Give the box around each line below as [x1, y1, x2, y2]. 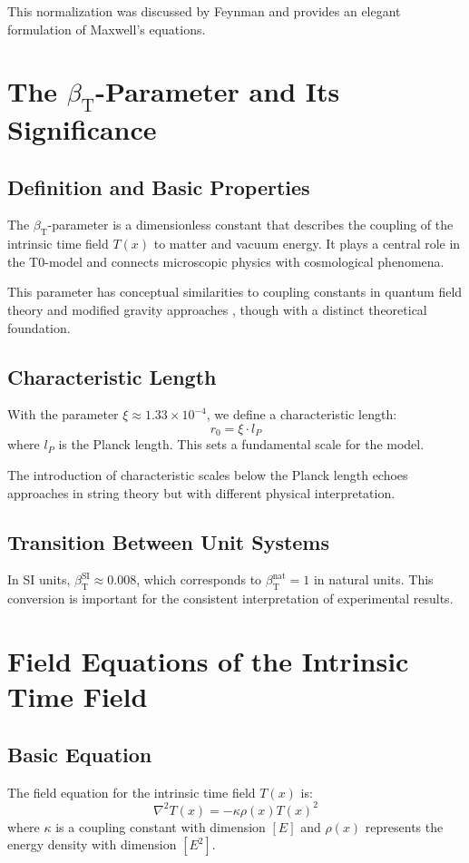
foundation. [7, 318, 71, 337]
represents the [365, 817, 444, 836]
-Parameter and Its [95, 73, 340, 110]
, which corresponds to [136, 570, 262, 589]
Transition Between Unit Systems [7, 527, 330, 555]
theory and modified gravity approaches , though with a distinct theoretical [7, 299, 427, 319]
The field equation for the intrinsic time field [7, 782, 256, 801]
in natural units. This [313, 570, 434, 589]
